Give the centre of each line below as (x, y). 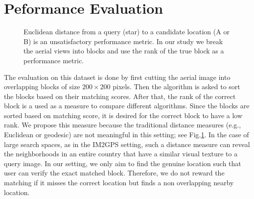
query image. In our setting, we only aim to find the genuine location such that (123, 163)
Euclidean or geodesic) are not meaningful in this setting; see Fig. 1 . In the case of (127, 135)
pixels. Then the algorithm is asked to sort (176, 87)
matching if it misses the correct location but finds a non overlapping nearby (119, 183)
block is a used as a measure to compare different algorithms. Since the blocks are (127, 106)
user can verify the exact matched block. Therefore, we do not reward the (114, 173)
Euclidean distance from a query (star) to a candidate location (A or (127, 32)
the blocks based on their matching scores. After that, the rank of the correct (120, 96)
